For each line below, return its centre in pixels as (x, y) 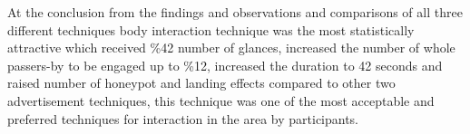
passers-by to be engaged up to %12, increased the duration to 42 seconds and (225, 65)
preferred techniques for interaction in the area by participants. (183, 118)
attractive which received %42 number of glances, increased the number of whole (231, 48)
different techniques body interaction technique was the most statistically (211, 29)
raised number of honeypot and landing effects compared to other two (201, 83)
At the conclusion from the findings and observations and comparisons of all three (235, 12)
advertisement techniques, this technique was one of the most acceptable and (221, 100)
